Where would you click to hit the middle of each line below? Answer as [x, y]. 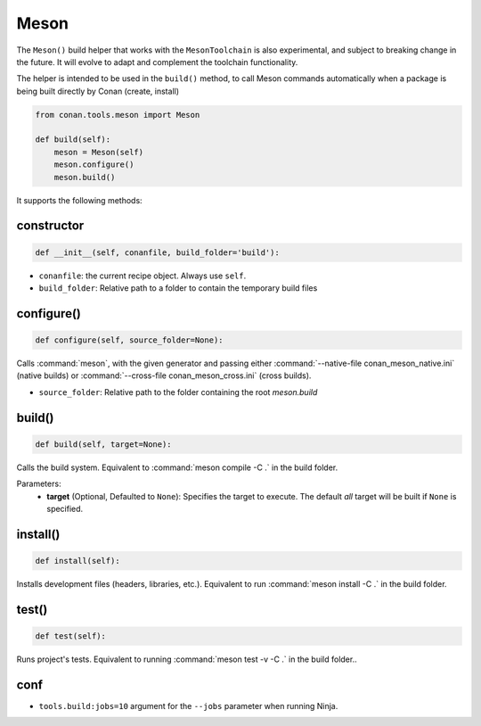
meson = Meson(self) [99, 152]
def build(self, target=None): [104, 444]
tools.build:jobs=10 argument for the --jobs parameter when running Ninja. [188, 705]
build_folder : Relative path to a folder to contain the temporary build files [178, 288]
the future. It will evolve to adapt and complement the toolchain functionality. [157, 62]
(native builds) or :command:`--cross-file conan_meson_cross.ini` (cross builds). [164, 375]
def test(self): [71, 636]
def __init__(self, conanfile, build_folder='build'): [157, 252]
